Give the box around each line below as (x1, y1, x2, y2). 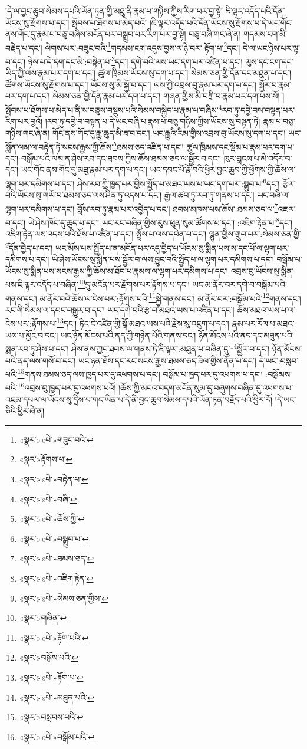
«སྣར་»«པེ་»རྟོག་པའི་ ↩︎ (19, 631, 89, 643)
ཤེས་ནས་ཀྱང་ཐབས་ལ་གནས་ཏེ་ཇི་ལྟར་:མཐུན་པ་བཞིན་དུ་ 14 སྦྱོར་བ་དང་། (71, 341, 270, 354)
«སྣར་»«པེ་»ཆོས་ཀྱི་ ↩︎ (19, 513, 85, 525)
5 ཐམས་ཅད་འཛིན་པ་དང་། (113, 139, 184, 153)
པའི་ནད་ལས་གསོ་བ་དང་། (5, 354, 76, 366)
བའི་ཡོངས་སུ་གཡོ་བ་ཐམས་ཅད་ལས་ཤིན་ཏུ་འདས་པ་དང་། (5, 189, 162, 201)
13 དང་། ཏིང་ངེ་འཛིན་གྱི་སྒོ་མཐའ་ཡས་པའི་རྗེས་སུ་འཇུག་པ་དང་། (57, 316, 229, 330)
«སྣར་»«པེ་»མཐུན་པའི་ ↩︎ (19, 691, 94, 703)
